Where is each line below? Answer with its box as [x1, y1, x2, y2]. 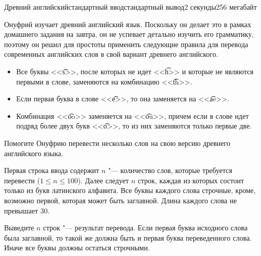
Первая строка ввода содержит [4, 165, 99, 176]
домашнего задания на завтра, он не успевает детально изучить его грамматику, [4, 29, 254, 39]
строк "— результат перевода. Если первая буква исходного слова [43, 222, 248, 233]
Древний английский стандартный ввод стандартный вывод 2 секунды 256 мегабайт [4, 2, 257, 12]
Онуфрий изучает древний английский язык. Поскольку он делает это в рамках [4, 18, 251, 29]
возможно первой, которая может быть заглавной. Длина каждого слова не [4, 195, 237, 205]
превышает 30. [4, 205, 50, 216]
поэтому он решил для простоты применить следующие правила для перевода [4, 38, 248, 49]
